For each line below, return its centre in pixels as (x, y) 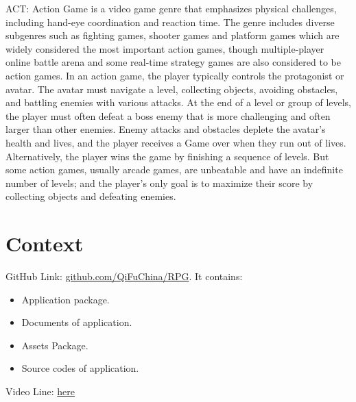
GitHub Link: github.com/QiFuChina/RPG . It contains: (124, 276)
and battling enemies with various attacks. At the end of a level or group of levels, (179, 102)
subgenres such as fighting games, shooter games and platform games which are (173, 35)
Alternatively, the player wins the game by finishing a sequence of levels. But (167, 156)
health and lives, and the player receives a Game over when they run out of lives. (176, 142)
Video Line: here (40, 391)
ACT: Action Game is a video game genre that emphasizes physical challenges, (171, 8)
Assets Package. (55, 345)
